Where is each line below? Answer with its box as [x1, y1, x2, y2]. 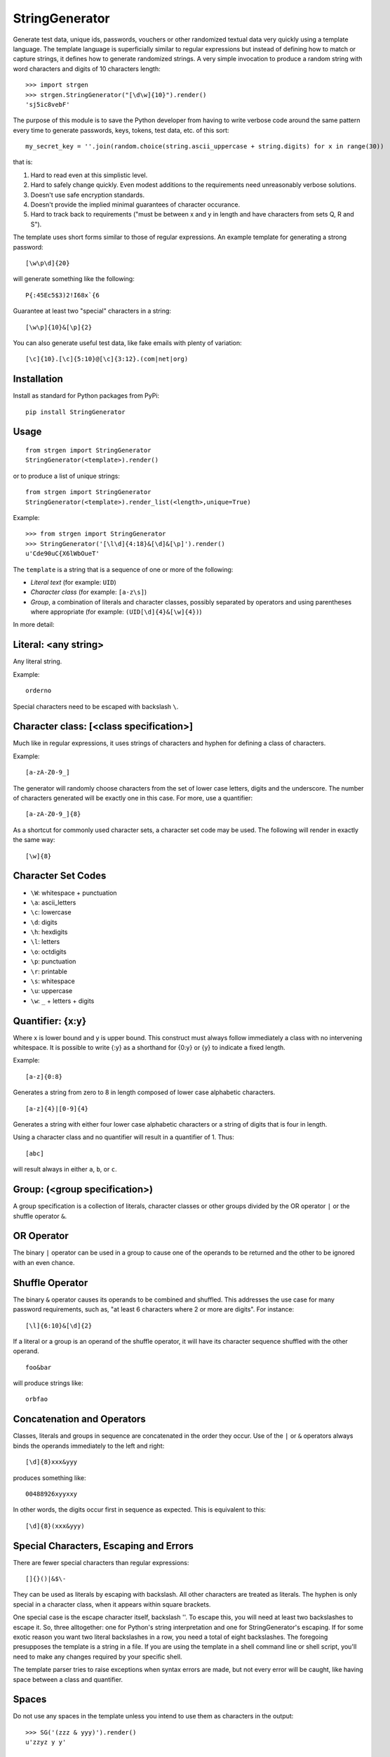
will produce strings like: [13, 1379, 83, 1387]
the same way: [13, 836, 55, 844]
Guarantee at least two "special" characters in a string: [13, 306, 172, 316]
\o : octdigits [30, 947, 67, 956]
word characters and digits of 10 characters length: [13, 64, 161, 73]
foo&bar [25, 1363, 52, 1371]
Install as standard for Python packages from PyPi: [13, 391, 160, 400]
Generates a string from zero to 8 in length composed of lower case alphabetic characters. [13, 1088, 276, 1096]
